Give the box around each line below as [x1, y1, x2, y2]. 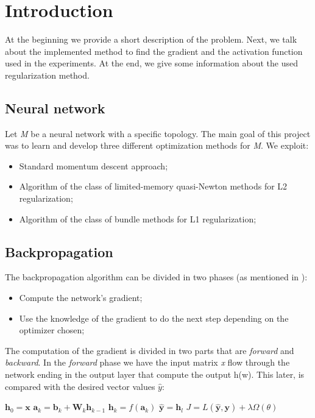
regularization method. [5, 68, 90, 81]
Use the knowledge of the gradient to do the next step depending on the [19, 311, 289, 324]
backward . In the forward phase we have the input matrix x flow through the [5, 356, 290, 369]
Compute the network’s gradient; [19, 291, 143, 304]
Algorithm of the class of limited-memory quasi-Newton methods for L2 [19, 180, 288, 193]
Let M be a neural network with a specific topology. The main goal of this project [5, 127, 311, 140]
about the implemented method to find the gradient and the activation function [5, 44, 303, 57]
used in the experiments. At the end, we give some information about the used [5, 57, 299, 69]
